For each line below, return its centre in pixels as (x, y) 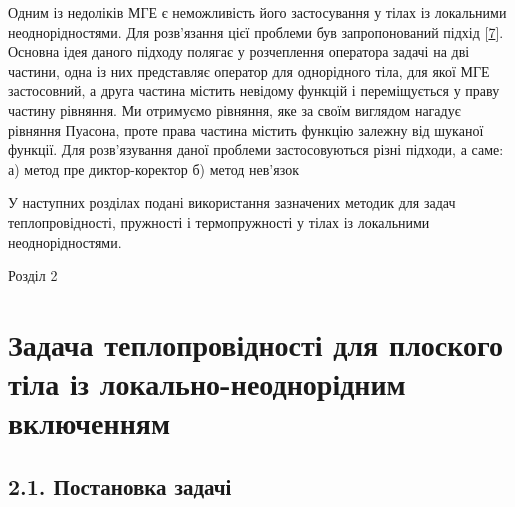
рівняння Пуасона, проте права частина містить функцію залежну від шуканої (246, 129)
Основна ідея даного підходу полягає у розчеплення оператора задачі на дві (239, 51)
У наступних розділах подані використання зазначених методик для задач (232, 202)
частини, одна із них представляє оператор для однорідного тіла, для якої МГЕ (249, 70)
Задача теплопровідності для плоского (256, 343)
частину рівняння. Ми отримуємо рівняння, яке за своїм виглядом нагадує (234, 109)
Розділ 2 (33, 275)
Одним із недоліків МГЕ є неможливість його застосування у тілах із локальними (257, 12)
